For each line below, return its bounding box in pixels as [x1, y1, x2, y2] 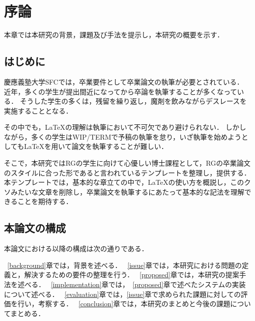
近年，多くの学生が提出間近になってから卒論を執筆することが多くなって [4, 86, 237, 96]
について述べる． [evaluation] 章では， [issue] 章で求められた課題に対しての [4, 289, 241, 299]
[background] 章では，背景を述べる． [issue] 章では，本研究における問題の [7, 260, 242, 270]
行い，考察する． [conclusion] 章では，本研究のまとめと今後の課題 [17, 298, 230, 309]
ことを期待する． [17, 196, 73, 206]
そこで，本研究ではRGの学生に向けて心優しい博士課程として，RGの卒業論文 [4, 158, 251, 168]
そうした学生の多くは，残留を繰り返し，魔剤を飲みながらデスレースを [20, 96, 247, 106]
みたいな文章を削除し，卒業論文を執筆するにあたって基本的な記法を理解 [10, 186, 245, 197]
